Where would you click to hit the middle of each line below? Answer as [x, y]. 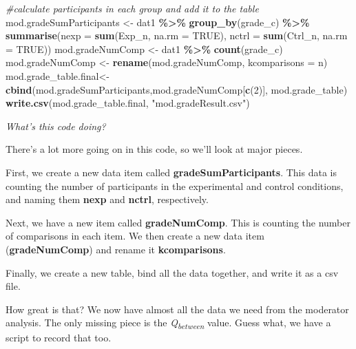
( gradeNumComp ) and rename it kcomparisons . [116, 249]
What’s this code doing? [56, 126]
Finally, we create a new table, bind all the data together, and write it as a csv [172, 272]
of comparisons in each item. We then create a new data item [135, 236]
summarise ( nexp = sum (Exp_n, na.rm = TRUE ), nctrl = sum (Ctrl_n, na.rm [177, 35]
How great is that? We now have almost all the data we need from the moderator [177, 309]
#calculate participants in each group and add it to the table [132, 8]
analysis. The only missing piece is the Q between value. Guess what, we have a [168, 324]
